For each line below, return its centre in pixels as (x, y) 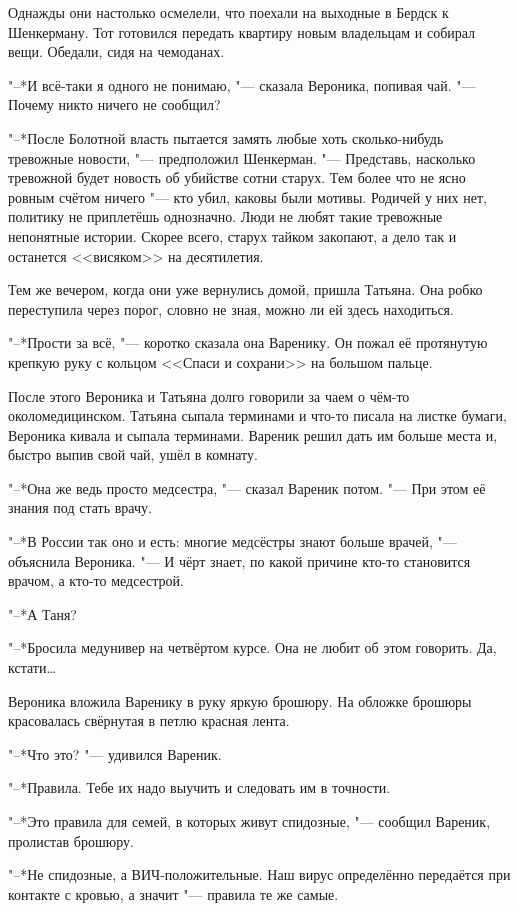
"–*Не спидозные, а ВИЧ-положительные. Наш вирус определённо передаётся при (259, 874)
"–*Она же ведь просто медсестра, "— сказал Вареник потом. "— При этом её (247, 487)
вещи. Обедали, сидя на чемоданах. (116, 51)
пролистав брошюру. (71, 840)
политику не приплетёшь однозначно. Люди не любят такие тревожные (225, 216)
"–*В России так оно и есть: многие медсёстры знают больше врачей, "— (232, 541)
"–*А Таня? (42, 613)
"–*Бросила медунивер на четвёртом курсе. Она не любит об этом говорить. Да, (252, 647)
